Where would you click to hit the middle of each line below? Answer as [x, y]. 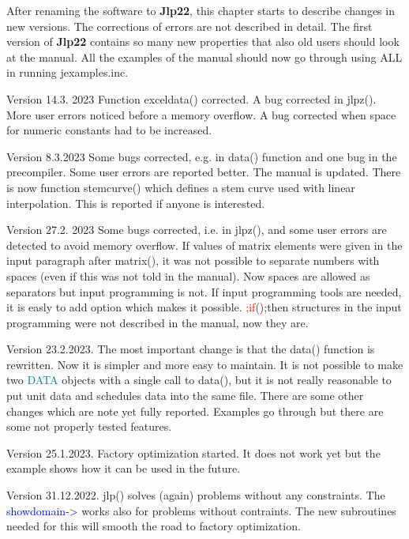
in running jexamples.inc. [68, 72]
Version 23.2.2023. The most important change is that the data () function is [191, 349]
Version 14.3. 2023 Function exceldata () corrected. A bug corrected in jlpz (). [191, 98]
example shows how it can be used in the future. [124, 468]
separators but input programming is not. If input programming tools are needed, [204, 291]
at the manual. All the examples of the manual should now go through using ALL [204, 57]
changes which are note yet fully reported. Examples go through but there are [195, 411]
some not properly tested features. [89, 426]
